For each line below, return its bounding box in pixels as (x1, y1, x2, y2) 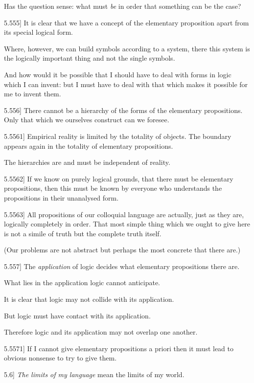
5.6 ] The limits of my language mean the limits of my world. (4, 369, 185, 380)
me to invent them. (4, 89, 61, 99)
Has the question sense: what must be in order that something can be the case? (4, 1, 241, 11)
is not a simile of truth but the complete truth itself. (4, 228, 162, 238)
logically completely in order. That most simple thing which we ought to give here (4, 219, 251, 229)
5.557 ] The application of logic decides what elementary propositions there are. (4, 261, 240, 271)
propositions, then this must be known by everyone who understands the (4, 183, 222, 193)
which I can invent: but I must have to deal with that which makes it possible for (4, 79, 248, 89)
